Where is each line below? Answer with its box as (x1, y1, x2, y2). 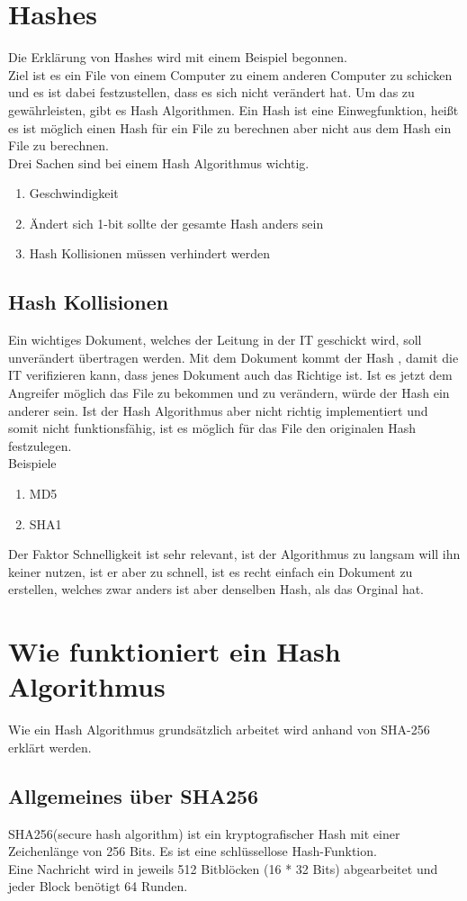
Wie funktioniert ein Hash (8, 633, 341, 670)
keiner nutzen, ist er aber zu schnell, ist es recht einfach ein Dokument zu (8, 562, 413, 581)
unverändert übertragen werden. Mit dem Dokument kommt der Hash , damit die (8, 347, 459, 366)
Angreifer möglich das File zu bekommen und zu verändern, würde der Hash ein (8, 383, 450, 402)
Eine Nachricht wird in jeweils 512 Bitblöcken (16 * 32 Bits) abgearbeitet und (8, 859, 438, 878)
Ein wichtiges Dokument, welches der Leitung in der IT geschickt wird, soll (8, 330, 422, 349)
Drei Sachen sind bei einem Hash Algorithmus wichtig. (8, 153, 310, 172)
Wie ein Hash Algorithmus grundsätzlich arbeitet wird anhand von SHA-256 (8, 720, 430, 739)
